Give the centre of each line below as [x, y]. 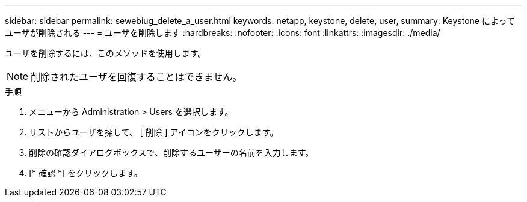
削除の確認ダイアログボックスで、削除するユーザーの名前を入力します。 [171, 153]
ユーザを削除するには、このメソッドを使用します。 [106, 53]
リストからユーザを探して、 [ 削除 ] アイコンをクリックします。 [154, 132]
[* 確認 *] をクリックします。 [86, 173]
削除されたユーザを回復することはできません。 [137, 77]
